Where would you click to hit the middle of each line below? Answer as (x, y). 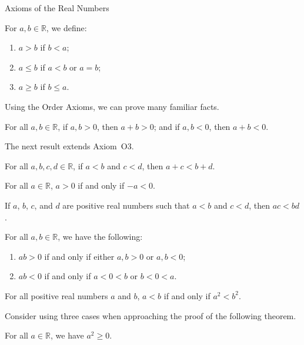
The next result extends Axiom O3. (69, 146)
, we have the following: (100, 237)
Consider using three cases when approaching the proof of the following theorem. (151, 315)
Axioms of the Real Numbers (57, 8)
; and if (167, 126)
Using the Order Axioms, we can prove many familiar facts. (112, 106)
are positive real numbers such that (126, 205)
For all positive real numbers (56, 295)
